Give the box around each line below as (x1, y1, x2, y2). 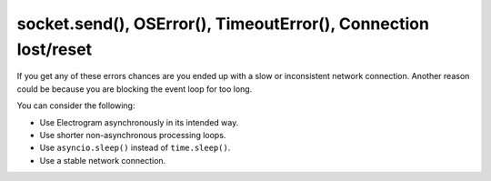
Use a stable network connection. (39, 155, 166, 166)
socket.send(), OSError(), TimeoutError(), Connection (16, 14, 429, 34)
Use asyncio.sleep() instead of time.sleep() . (39, 142, 231, 154)
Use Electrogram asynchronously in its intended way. (39, 116, 239, 127)
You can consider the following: (16, 100, 135, 111)
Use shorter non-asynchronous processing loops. (39, 129, 226, 140)
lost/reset (16, 39, 93, 59)
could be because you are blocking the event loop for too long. (16, 83, 253, 95)
